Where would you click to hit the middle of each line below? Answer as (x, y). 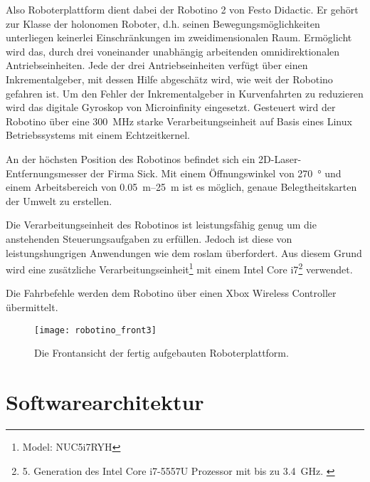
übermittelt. (32, 307)
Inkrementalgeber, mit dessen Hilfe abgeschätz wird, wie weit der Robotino (169, 79)
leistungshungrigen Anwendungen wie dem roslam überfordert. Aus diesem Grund (184, 252)
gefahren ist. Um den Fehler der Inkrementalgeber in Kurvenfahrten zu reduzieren (185, 93)
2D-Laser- (280, 158)
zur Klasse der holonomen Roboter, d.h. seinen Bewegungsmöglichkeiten (163, 23)
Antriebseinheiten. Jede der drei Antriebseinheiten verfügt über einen (157, 65)
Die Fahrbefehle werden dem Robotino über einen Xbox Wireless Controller (171, 293)
